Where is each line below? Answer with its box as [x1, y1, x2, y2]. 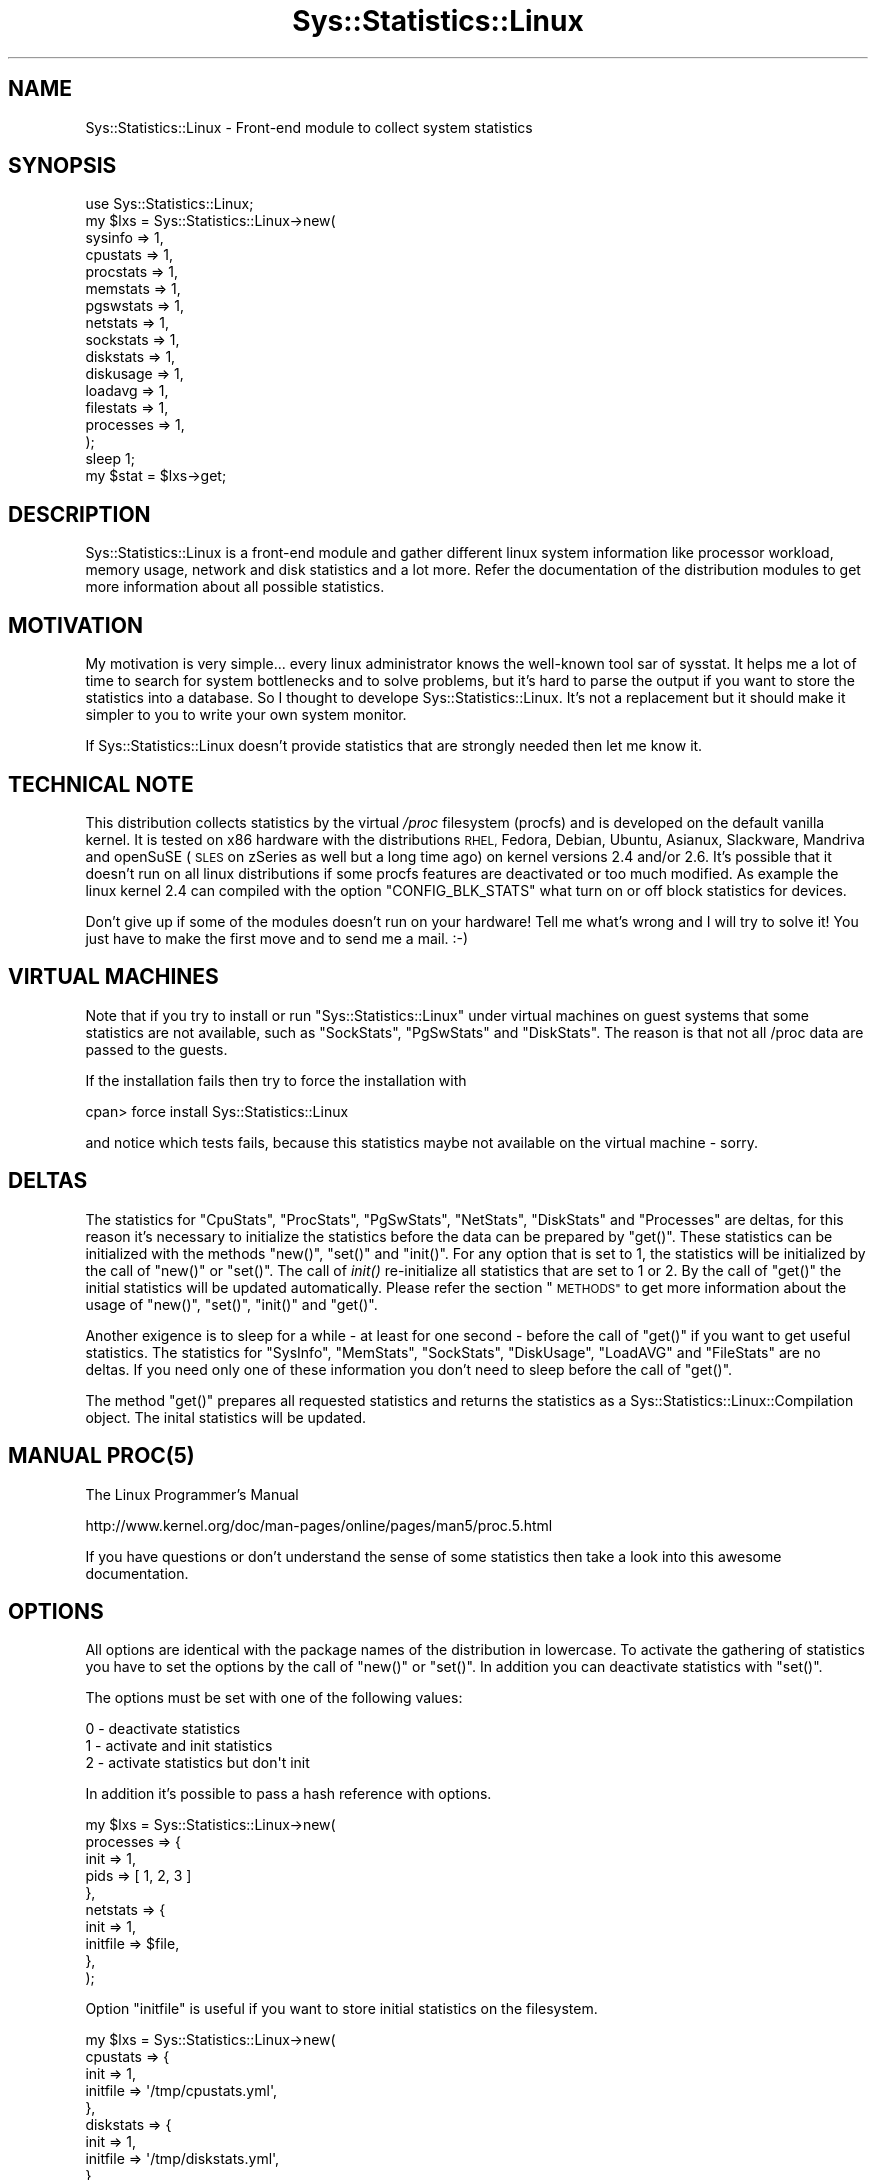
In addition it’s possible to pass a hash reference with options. [85, 1785, 492, 1803]
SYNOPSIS [8, 153, 117, 179]
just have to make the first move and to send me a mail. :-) [85, 929, 469, 947]
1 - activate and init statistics [85, 1737, 273, 1755]
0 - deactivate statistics [85, 1720, 241, 1738]
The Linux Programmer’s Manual [85, 1485, 299, 1503]
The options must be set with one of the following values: [85, 1689, 463, 1707]
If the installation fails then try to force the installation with [85, 1071, 467, 1089]
